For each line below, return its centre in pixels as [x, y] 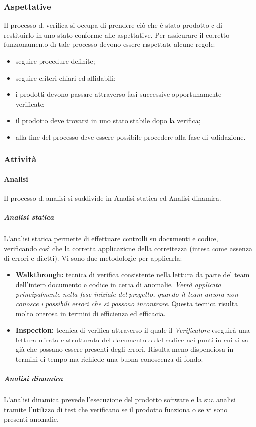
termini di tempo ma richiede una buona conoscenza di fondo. [109, 359]
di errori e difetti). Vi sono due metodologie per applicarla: [93, 258]
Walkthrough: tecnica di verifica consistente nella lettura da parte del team [132, 275]
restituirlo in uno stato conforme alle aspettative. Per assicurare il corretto [117, 34]
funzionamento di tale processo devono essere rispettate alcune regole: [110, 44]
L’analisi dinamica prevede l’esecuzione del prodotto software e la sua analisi [120, 400]
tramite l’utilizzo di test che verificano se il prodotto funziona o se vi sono [116, 409]
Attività [20, 159]
